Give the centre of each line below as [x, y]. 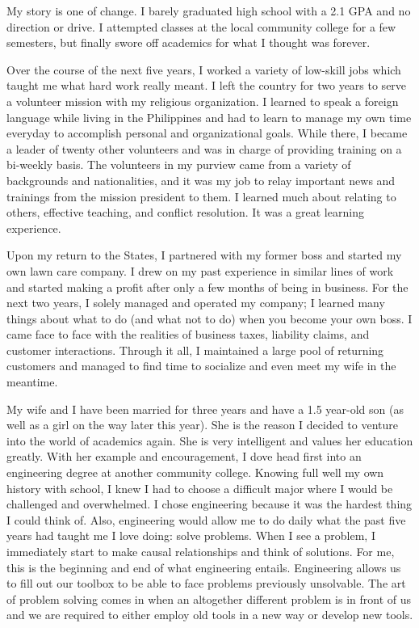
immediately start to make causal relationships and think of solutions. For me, [201, 551]
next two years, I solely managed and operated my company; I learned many [196, 303]
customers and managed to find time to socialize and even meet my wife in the [201, 366]
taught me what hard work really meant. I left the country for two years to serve [207, 85]
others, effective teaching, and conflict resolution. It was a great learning [185, 212]
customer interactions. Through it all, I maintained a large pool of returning [195, 350]
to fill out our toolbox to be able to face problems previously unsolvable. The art [206, 583]
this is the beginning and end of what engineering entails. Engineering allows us [204, 567]
